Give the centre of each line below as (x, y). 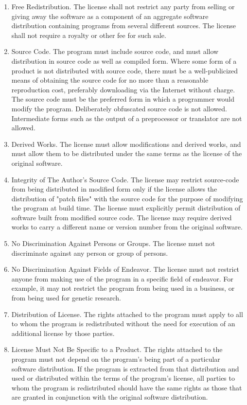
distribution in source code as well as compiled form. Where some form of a (124, 61)
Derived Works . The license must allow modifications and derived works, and (126, 144)
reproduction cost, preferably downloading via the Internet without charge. (123, 89)
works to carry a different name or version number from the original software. (127, 227)
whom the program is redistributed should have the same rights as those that (127, 387)
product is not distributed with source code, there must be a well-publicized (124, 70)
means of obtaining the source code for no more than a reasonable (110, 80)
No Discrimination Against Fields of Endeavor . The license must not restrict (125, 269)
